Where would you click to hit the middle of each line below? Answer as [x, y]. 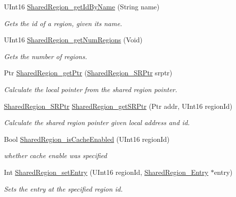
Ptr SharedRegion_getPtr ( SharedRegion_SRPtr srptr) [88, 73]
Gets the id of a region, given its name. [63, 23]
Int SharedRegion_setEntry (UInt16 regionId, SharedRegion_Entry [106, 172]
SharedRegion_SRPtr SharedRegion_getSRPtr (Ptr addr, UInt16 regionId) [118, 106]
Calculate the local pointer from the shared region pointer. [91, 89]
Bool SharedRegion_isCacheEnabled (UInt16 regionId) [87, 139]
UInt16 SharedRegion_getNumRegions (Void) [73, 40]
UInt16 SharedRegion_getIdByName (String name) [82, 6]
